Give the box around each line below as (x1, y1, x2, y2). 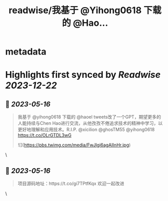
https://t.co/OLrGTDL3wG (17, 132, 72, 138)
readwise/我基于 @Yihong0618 (8, 5, 142, 16)
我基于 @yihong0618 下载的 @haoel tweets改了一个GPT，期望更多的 (17, 114, 161, 120)
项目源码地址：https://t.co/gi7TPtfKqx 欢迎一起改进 (17, 180, 124, 186)
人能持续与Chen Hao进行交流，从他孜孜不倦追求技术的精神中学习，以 (17, 120, 163, 126)
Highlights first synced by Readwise (5, 69, 161, 81)
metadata (5, 46, 47, 58)
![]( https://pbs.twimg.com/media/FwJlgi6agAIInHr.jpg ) (17, 142, 131, 148)
